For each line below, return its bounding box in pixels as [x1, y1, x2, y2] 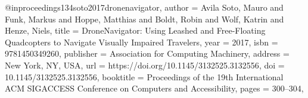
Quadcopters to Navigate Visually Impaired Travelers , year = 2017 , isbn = [5, 35, 278, 48]
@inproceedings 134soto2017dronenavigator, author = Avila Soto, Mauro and [5, 1, 284, 13]
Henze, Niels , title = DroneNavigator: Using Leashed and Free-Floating [5, 24, 266, 37]
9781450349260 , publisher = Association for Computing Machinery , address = [5, 47, 290, 60]
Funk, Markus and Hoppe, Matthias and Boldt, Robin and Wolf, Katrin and [5, 12, 284, 25]
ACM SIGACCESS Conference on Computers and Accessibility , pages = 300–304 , [5, 82, 304, 94]
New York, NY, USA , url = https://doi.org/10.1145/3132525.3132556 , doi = [5, 58, 285, 71]
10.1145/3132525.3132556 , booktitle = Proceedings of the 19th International [5, 70, 284, 83]
